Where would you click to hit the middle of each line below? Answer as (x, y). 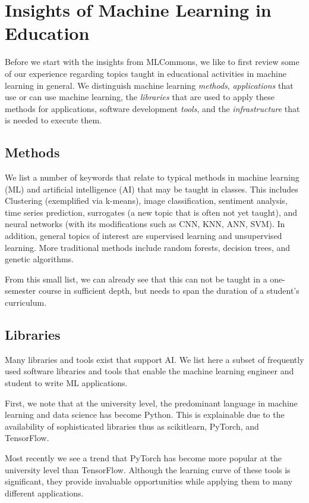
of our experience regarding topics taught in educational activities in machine (146, 73)
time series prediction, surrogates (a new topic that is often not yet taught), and (151, 212)
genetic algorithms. (40, 259)
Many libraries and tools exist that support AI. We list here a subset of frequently (154, 359)
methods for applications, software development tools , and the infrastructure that (152, 108)
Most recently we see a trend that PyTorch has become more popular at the (144, 457)
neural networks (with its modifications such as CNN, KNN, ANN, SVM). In (145, 224)
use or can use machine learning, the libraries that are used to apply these (140, 97)
